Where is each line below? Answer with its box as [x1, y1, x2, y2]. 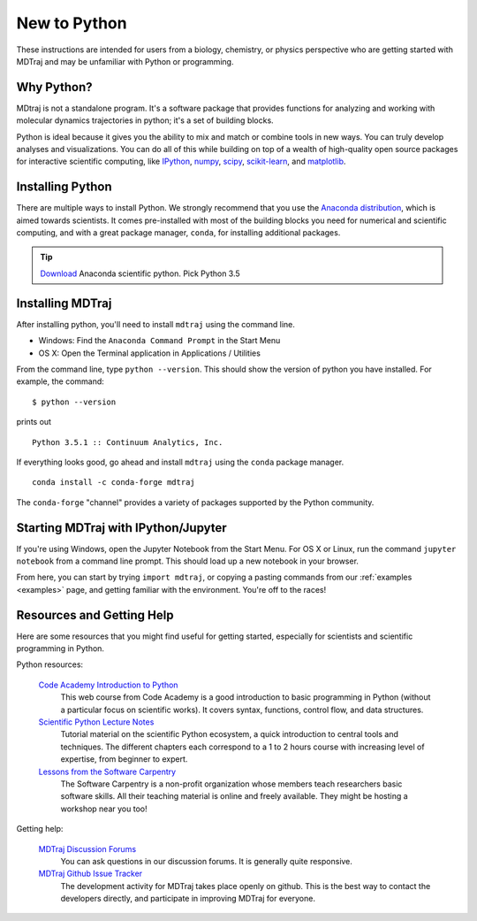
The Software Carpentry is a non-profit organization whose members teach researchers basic [60, 779, 403, 789]
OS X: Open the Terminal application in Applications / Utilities [38, 348, 261, 358]
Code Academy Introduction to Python [38, 679, 178, 690]
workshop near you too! [60, 803, 148, 814]
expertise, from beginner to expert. [60, 754, 188, 764]
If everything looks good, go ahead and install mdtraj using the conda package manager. [16, 457, 344, 467]
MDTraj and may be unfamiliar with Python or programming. [16, 56, 234, 66]
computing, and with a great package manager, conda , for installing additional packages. [16, 227, 341, 238]
